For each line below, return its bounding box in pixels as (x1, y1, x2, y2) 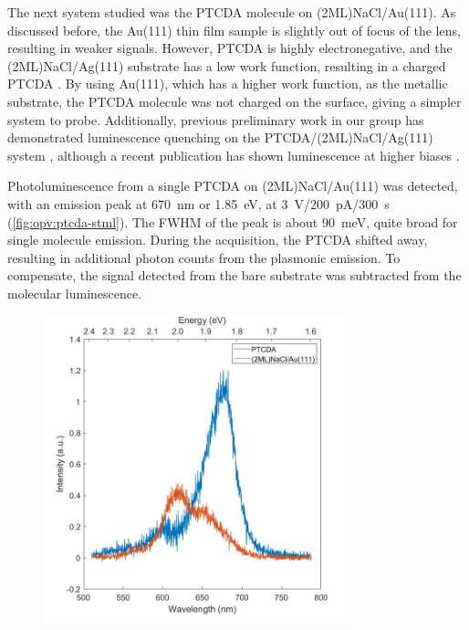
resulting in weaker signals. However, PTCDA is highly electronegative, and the (7, 38, 453, 58)
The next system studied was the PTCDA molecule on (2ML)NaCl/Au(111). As (7, 3, 456, 21)
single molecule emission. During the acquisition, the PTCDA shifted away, (7, 230, 428, 249)
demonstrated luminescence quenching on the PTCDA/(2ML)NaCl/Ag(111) (7, 128, 433, 147)
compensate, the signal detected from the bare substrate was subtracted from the (7, 266, 462, 285)
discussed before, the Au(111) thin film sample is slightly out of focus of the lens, (7, 20, 461, 39)
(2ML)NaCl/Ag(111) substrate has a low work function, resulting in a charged (7, 56, 446, 75)
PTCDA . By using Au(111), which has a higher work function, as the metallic (7, 74, 448, 93)
